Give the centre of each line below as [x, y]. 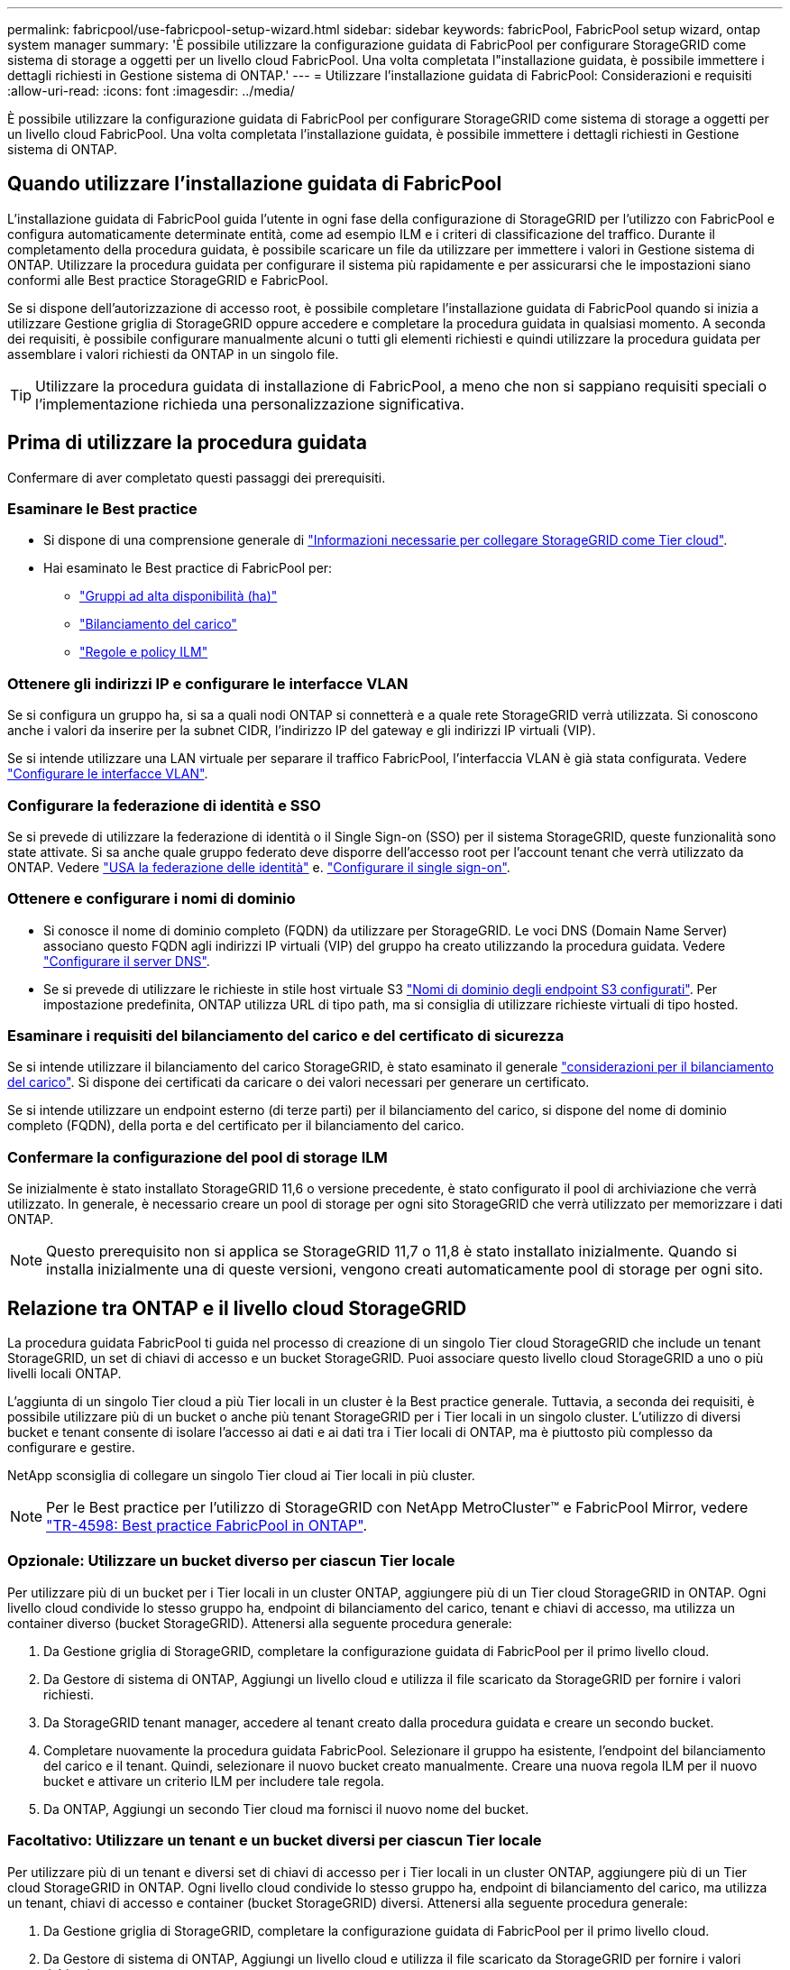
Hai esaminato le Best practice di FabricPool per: [188, 568]
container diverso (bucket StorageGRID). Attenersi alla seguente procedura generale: [260, 1623]
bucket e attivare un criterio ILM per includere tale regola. [214, 1781]
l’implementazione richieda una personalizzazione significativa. [250, 404]
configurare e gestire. [71, 1448]
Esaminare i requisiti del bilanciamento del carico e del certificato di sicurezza [286, 1036]
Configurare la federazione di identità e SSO [164, 805]
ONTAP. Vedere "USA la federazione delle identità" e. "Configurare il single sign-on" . [259, 867]
